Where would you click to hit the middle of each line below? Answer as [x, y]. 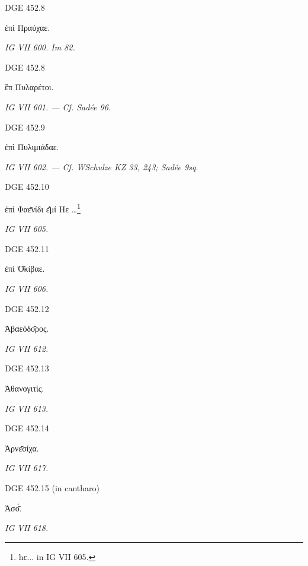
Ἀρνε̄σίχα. [22, 448]
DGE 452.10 [27, 187]
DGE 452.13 [27, 368]
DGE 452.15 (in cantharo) [52, 487]
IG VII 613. [27, 408]
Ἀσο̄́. [13, 508]
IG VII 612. [27, 348]
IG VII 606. [27, 288]
